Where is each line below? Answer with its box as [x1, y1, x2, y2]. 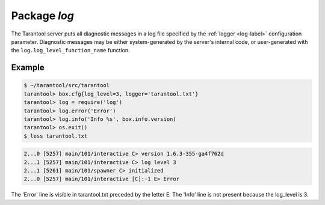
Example [11, 63, 45, 73]
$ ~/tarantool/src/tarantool [23, 82, 110, 89]
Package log [11, 9, 75, 22]
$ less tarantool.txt [23, 132, 88, 139]
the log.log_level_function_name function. [11, 47, 130, 54]
